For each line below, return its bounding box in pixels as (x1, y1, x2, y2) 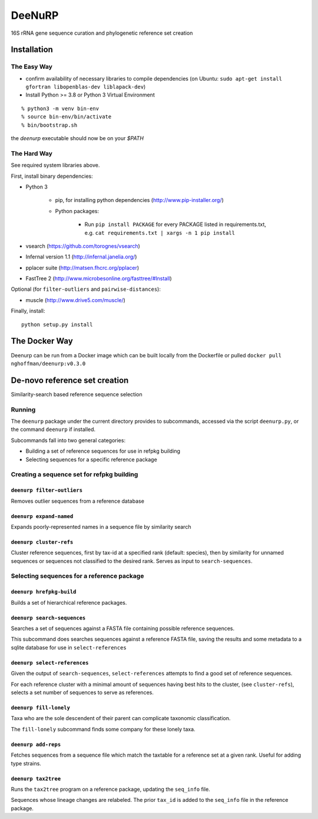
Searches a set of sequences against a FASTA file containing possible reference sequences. (11, 625, 235, 632)
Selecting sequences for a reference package (11, 572, 144, 580)
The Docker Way (11, 336, 73, 346)
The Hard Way (11, 149, 52, 157)
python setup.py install (21, 321, 93, 328)
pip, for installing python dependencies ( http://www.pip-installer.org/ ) (55, 197, 224, 204)
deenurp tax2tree (11, 775, 61, 782)
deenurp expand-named (11, 513, 74, 519)
